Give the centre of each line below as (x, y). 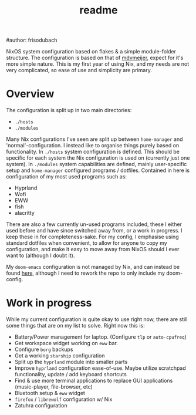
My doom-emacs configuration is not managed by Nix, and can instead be (93, 267)
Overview (30, 94)
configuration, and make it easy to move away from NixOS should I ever (93, 249)
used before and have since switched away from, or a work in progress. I (94, 231)
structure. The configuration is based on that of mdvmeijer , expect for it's (95, 58)
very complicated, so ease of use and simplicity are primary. (79, 70)
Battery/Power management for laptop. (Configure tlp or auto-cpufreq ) (100, 337)
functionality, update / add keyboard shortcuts (71, 374)
